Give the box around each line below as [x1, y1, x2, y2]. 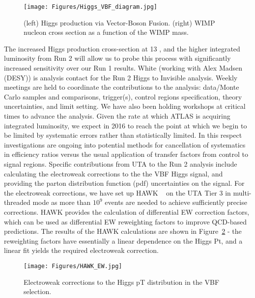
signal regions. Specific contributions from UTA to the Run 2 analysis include [4, 158, 237, 169]
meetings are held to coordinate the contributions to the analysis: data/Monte [4, 82, 239, 92]
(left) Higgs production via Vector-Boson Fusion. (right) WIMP [24, 17, 215, 27]
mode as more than [32, 197, 91, 207]
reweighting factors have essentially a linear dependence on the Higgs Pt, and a [4, 235, 243, 246]
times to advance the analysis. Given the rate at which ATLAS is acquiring [4, 111, 230, 121]
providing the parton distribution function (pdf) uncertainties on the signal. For [4, 178, 245, 188]
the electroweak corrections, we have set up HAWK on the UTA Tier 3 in [4, 187, 231, 198]
